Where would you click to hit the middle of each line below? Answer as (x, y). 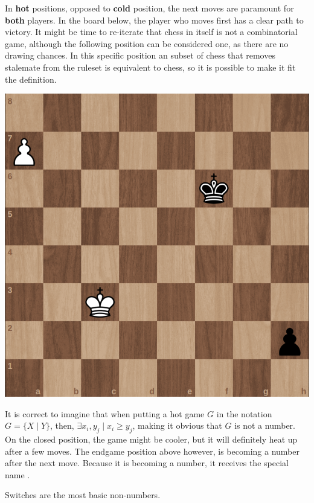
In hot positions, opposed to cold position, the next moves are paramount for (149, 8)
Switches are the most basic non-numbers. (83, 495)
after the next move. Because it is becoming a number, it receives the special (147, 463)
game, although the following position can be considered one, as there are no (147, 43)
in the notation (244, 413)
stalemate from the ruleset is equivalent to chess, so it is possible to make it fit (150, 67)
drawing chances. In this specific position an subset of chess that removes (140, 55)
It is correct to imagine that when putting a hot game (105, 413)
